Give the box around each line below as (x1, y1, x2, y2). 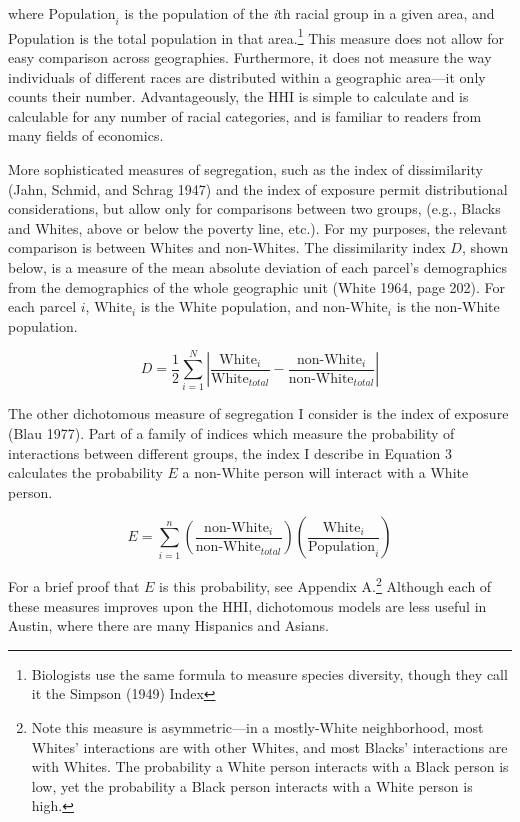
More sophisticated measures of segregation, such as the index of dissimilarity (8, 159, 483, 180)
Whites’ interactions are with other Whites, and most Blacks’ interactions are (31, 736, 508, 757)
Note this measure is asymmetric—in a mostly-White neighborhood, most (31, 717, 484, 738)
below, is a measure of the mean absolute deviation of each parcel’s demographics (8, 256, 508, 277)
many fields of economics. (8, 125, 164, 146)
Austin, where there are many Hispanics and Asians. (8, 615, 329, 636)
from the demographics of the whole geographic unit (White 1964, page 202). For (8, 276, 506, 297)
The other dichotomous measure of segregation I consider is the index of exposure (8, 403, 509, 424)
